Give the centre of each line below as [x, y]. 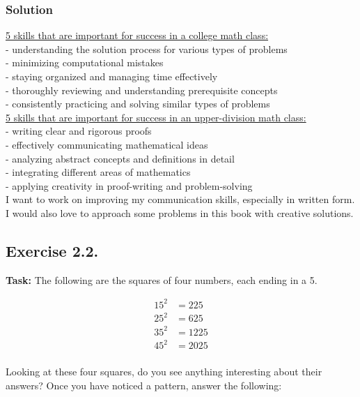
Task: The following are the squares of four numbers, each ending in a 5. [162, 279]
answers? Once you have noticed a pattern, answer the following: [144, 385]
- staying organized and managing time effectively [112, 76]
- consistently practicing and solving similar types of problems [138, 104]
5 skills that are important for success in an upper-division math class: [156, 117]
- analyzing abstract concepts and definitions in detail [120, 158]
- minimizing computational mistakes [85, 62]
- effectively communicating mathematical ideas [107, 144]
